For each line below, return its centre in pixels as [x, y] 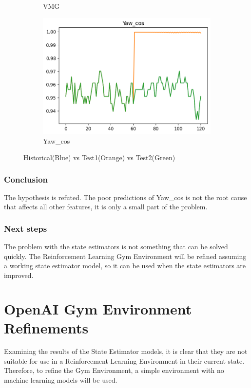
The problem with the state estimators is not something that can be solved [116, 247]
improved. [19, 275]
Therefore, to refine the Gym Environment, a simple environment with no [114, 370]
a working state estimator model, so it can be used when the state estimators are [125, 266]
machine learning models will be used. [61, 379]
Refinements [46, 327]
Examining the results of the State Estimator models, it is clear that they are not [126, 351]
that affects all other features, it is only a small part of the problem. [106, 207]
